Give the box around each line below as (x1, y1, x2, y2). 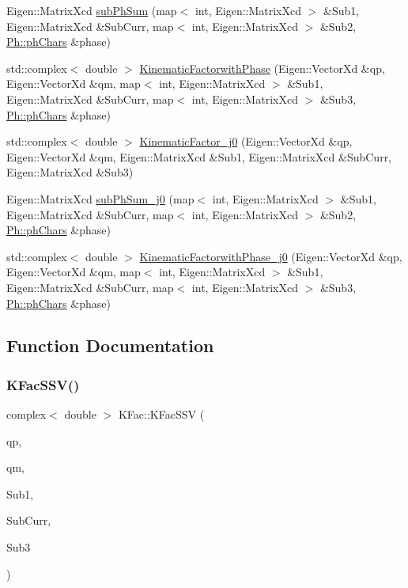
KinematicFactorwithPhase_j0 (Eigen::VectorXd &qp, (139, 248, 402, 264)
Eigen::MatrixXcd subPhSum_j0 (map (6, 190, 195, 207)
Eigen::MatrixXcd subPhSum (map (6, 2, 177, 18)
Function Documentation (6, 333, 214, 358)
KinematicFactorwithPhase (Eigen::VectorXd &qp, (139, 59, 385, 76)
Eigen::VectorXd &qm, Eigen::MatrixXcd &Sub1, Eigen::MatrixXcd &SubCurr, (6, 148, 392, 165)
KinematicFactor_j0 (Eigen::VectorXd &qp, (139, 133, 353, 150)
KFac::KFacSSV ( (118, 406, 205, 423)
